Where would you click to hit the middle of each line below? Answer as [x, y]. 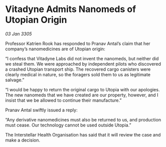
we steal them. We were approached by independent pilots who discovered [83, 64]
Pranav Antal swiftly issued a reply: [41, 110]
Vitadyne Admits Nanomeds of [71, 9]
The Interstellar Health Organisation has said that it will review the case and [83, 134]
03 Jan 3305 [19, 34]
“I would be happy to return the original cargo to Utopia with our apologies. [82, 89]
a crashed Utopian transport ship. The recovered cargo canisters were [78, 69]
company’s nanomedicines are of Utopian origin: [55, 49]
